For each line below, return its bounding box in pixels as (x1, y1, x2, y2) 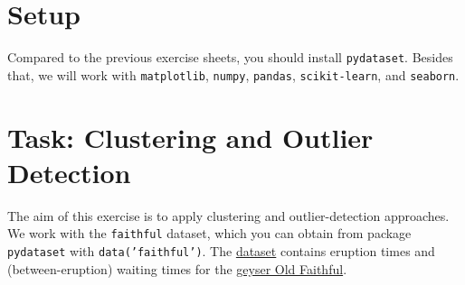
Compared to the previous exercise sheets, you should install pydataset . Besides (7, 48, 453, 67)
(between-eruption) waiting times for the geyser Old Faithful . (7, 259, 347, 278)
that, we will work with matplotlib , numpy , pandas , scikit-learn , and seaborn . (7, 65, 460, 84)
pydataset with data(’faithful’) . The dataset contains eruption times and (7, 242, 435, 260)
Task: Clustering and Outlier (7, 118, 374, 155)
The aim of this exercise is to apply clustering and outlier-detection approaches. (7, 206, 450, 225)
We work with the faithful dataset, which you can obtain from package (7, 224, 412, 243)
